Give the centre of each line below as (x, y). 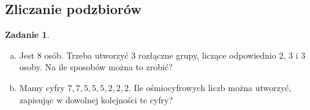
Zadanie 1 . (27, 35)
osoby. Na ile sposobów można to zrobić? (96, 67)
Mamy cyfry (42, 87)
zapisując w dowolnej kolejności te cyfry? (96, 99)
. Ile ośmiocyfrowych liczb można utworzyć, (210, 87)
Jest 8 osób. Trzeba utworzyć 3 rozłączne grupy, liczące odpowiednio (148, 55)
